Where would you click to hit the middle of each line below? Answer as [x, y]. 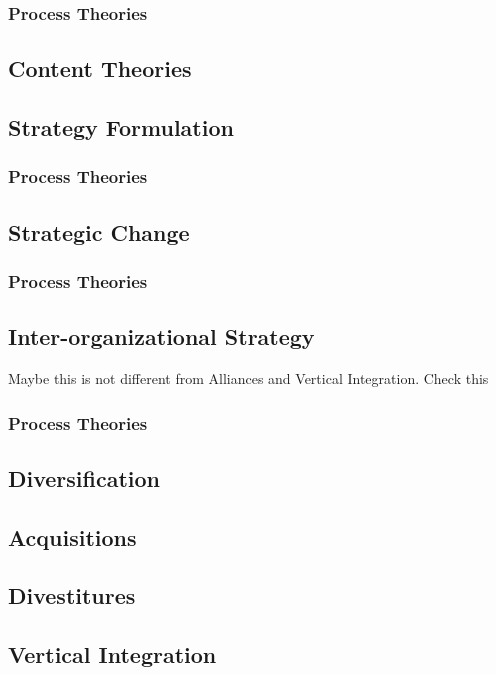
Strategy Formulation [121, 127]
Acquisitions [72, 536]
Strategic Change [99, 231]
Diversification [84, 477]
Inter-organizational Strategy [161, 336]
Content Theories [100, 68]
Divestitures [72, 595]
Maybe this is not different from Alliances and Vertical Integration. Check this [248, 378]
